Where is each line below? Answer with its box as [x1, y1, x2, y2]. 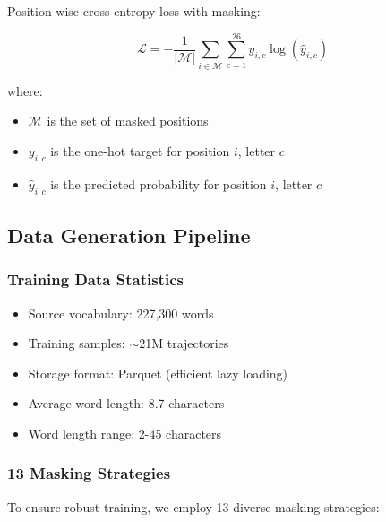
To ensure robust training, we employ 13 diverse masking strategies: [7, 497, 380, 516]
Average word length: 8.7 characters [28, 394, 225, 413]
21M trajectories [139, 334, 229, 352]
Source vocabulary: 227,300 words [28, 303, 214, 322]
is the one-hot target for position [50, 141, 230, 160]
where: [7, 81, 43, 100]
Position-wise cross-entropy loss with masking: [7, 2, 261, 20]
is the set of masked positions [47, 111, 209, 130]
